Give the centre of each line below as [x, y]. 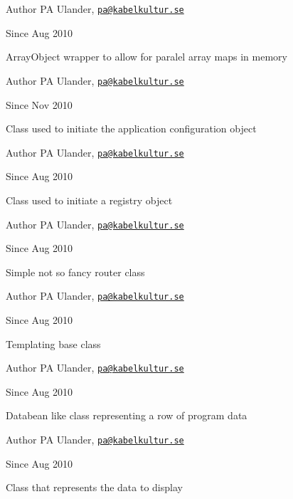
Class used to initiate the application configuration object [131, 128]
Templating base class [53, 343]
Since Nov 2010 [39, 104]
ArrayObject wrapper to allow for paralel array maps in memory [146, 57]
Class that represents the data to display [94, 487]
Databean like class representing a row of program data [127, 415]
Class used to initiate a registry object [89, 200]
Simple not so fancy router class [75, 272]
